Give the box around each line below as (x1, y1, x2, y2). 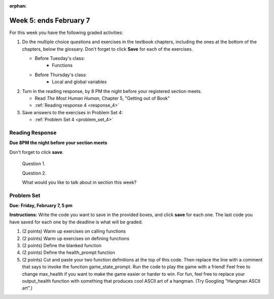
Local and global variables (52, 79, 107, 85)
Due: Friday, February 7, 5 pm (9, 203, 73, 209)
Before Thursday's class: (35, 72, 87, 78)
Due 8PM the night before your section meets (9, 140, 108, 146)
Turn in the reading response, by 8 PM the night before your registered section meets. (22, 88, 202, 94)
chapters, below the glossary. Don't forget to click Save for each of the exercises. (22, 46, 193, 52)
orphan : (9, 3, 27, 9)
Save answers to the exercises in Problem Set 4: (22, 109, 123, 115)
